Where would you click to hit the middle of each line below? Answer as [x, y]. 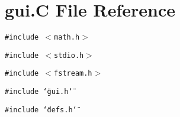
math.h [67, 38]
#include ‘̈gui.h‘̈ [39, 92]
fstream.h [73, 74]
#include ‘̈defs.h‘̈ [41, 110]
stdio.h [69, 55]
